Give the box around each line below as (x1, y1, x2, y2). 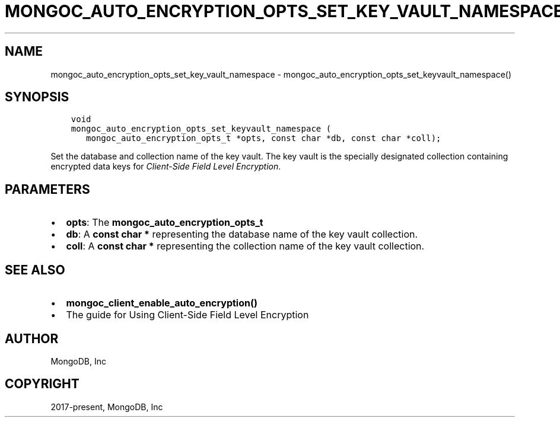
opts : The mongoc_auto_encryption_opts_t (66, 216, 263, 229)
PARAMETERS (5, 181, 90, 197)
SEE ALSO (5, 262, 65, 277)
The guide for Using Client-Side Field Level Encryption (66, 309, 309, 321)
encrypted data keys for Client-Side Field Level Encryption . (50, 161, 281, 172)
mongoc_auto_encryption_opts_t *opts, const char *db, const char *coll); (86, 133, 441, 143)
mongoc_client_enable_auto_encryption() (66, 297, 258, 309)
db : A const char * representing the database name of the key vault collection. (66, 228, 418, 241)
